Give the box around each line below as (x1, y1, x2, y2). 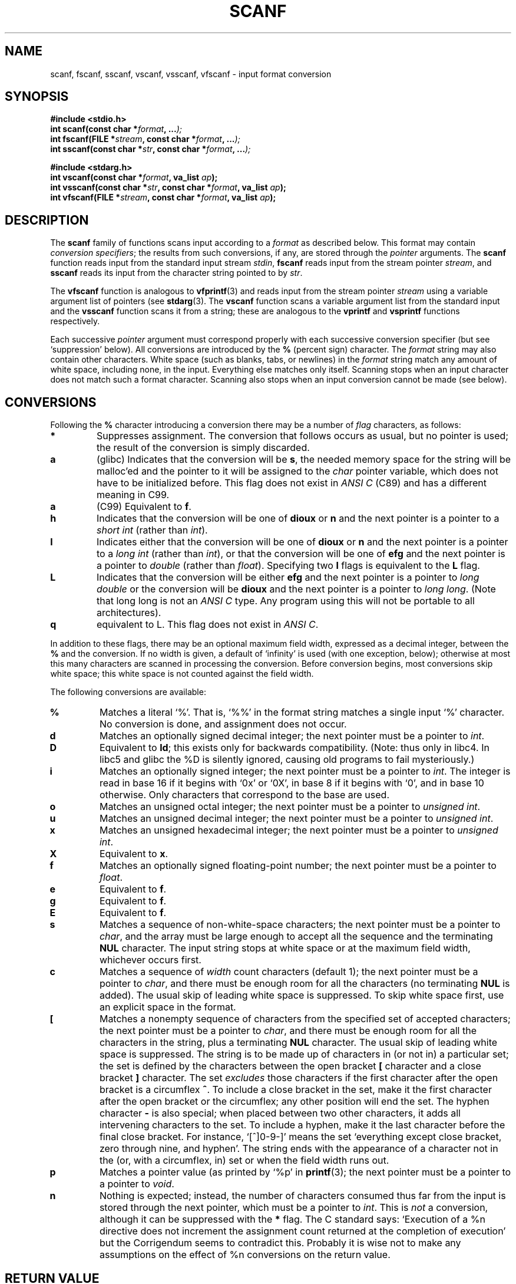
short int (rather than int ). (96, 524, 208, 536)
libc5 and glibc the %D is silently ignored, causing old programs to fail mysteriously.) (99, 753, 475, 766)
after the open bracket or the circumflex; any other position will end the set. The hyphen (99, 1095, 489, 1108)
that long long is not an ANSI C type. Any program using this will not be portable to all (96, 595, 475, 607)
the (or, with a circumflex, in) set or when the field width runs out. (99, 1154, 389, 1167)
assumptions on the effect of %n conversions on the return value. (99, 1249, 391, 1261)
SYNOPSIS (5, 89, 69, 104)
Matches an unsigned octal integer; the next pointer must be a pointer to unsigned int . (99, 801, 481, 813)
